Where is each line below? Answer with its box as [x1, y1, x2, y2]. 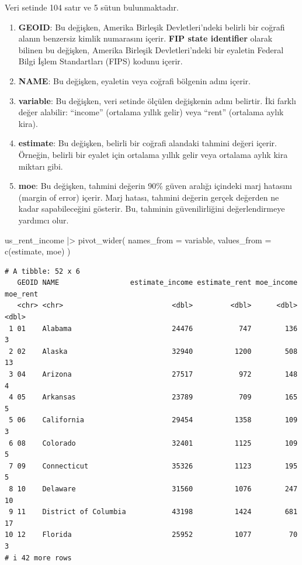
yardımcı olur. [18, 213, 69, 226]
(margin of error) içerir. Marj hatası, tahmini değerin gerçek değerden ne [18, 191, 279, 203]
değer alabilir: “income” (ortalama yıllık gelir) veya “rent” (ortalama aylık [18, 106, 284, 118]
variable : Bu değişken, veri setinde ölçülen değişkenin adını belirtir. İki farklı [18, 94, 296, 106]
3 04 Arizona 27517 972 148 [9, 370, 298, 379]
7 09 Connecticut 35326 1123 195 [9, 461, 298, 470]
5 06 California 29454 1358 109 [9, 416, 298, 425]
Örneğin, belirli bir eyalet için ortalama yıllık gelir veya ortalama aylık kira [18, 148, 288, 160]
